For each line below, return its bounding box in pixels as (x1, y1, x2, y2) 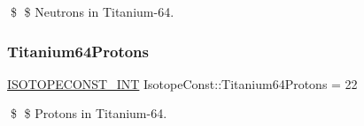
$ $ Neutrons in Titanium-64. (10, 3, 174, 20)
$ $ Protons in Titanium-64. (10, 104, 167, 122)
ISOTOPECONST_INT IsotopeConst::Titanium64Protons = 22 (7, 74, 358, 93)
